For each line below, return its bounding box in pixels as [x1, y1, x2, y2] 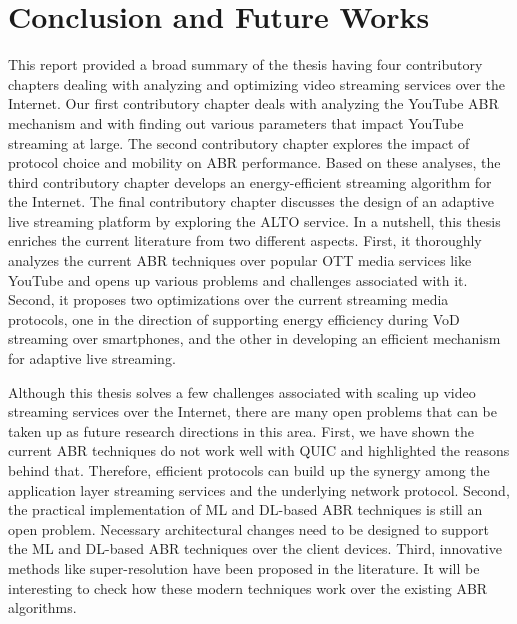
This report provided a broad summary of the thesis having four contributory [8, 54, 483, 75]
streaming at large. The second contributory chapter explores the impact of [8, 132, 470, 153]
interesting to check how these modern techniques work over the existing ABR [8, 577, 488, 598]
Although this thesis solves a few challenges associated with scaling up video [8, 381, 476, 402]
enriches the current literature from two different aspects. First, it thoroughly [8, 230, 482, 251]
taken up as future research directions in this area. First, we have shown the [8, 420, 474, 441]
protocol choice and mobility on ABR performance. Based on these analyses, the [8, 152, 501, 173]
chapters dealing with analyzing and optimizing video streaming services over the [8, 73, 506, 94]
